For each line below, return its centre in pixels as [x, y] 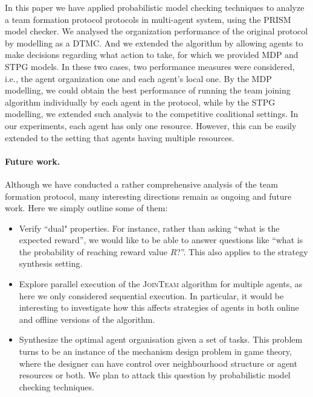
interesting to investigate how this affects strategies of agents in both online [159, 307]
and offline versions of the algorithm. [87, 319]
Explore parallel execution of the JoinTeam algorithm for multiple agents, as [161, 284]
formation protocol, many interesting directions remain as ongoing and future [148, 196]
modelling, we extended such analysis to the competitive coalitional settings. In [152, 114]
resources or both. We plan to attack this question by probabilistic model [155, 375]
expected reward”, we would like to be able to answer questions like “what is [161, 240]
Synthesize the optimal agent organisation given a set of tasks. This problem [161, 339]
